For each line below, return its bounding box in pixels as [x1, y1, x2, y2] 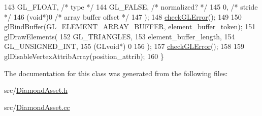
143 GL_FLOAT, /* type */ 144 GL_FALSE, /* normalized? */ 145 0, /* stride [4, 2, 258, 12]
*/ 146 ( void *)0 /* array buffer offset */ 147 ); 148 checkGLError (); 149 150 [4, 11, 242, 22]
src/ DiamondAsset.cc [4, 101, 70, 112]
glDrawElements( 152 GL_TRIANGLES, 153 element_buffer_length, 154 [4, 31, 235, 41]
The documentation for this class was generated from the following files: [4, 68, 228, 78]
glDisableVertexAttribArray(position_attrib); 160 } [4, 50, 164, 61]
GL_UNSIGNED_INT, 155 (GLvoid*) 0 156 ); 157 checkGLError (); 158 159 [4, 41, 245, 51]
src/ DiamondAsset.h [4, 85, 68, 95]
